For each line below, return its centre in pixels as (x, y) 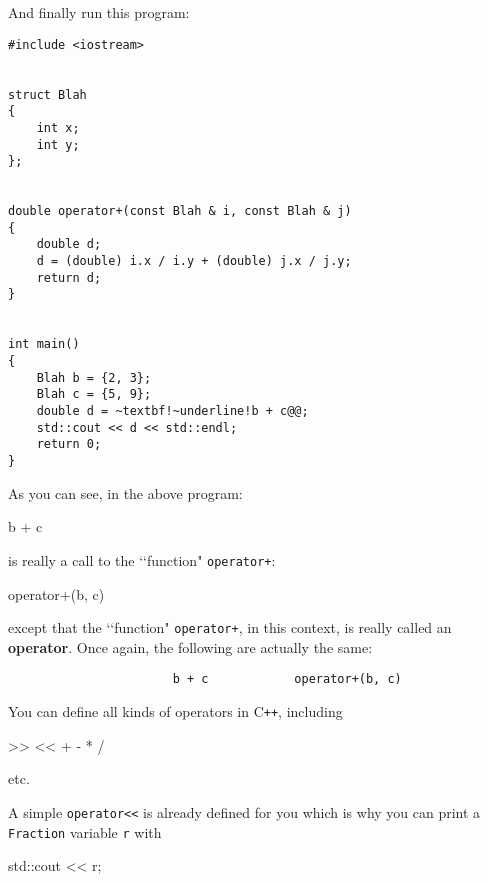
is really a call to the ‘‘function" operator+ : (142, 559)
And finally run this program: (99, 12)
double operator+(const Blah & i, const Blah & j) (180, 211)
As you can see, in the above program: (125, 492)
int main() (44, 344)
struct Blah (47, 94)
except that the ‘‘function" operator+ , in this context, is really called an (230, 627)
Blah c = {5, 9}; (94, 394)
